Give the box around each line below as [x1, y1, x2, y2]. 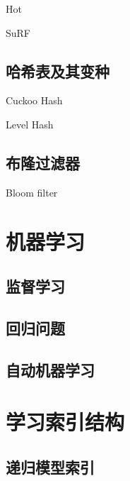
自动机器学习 [6, 358, 95, 380]
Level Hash [6, 116, 54, 131]
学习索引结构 [6, 407, 125, 436]
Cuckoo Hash [6, 93, 63, 108]
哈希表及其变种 [6, 60, 110, 82]
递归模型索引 [6, 455, 95, 477]
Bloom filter [6, 184, 58, 199]
